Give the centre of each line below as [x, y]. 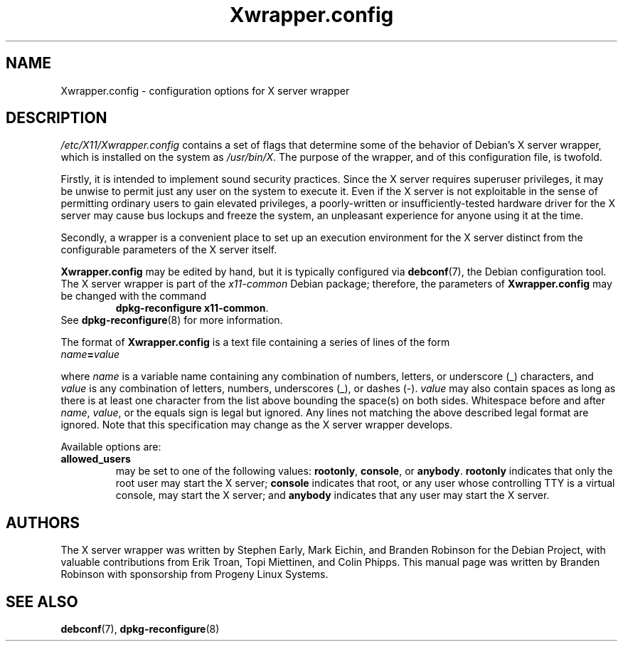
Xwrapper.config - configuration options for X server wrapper [205, 90]
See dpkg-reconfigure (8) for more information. [172, 320]
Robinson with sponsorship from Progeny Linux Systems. [195, 574]
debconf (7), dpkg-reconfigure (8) [140, 629]
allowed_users [96, 459]
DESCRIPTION [57, 118]
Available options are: [111, 447]
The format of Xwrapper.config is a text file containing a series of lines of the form [255, 342]
